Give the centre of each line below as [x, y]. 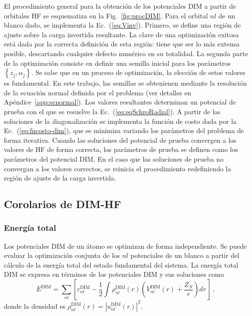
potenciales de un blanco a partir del [185, 255]
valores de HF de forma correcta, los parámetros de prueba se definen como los [121, 149]
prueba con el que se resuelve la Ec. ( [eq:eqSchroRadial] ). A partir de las [112, 111]
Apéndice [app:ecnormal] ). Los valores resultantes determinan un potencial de [120, 102]
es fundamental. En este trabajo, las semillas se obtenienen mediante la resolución [126, 83]
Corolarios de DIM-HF [63, 204]
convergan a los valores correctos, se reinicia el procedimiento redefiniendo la [118, 168]
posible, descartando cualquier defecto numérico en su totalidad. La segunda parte [126, 53]
